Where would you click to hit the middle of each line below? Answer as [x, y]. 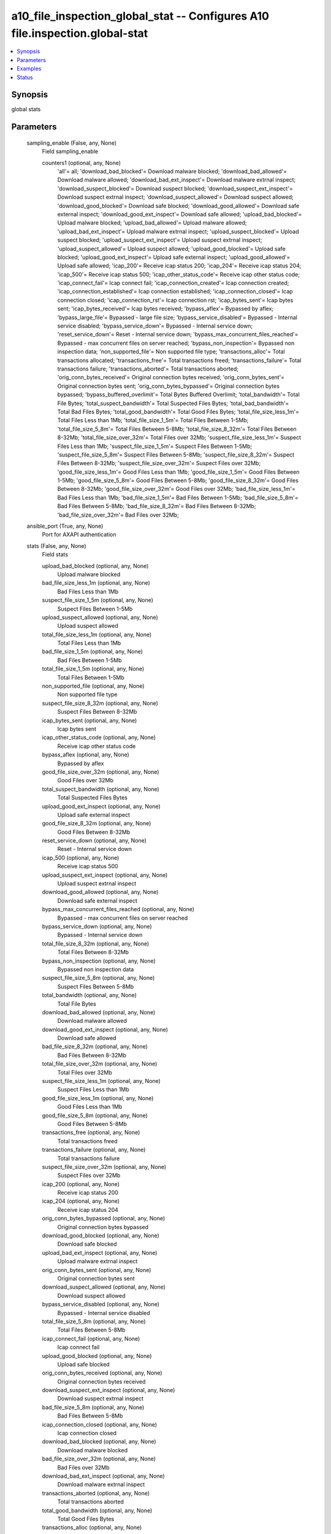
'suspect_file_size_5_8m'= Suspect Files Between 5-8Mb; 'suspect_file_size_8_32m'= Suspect [176, 455]
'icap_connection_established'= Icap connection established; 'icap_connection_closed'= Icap [175, 291]
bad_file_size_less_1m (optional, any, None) [96, 583]
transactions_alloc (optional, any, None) [92, 1527]
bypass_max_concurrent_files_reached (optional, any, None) [118, 909]
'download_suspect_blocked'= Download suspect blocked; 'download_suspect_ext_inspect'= [175, 188]
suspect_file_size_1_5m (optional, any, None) [97, 600]
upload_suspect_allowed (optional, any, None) [100, 617]
